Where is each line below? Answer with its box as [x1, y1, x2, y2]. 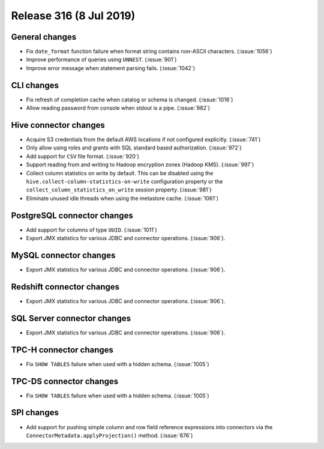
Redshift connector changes [11, 282, 120, 292]
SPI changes [11, 408, 59, 418]
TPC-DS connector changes [11, 376, 119, 387]
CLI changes [11, 80, 59, 90]
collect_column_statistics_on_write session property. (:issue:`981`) [26, 186, 212, 193]
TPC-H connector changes [11, 345, 114, 355]
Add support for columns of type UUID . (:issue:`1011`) [26, 226, 157, 234]
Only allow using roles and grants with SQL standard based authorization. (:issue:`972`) [26, 144, 242, 151]
